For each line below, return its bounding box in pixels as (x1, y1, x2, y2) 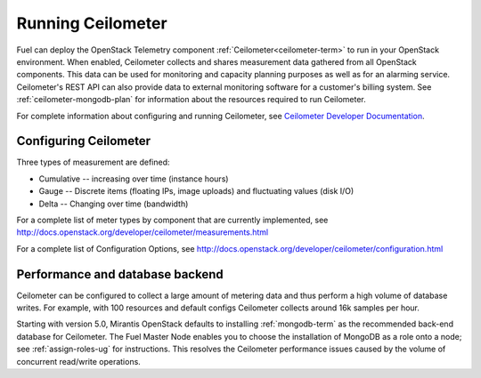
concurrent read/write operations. (16, 356, 142, 366)
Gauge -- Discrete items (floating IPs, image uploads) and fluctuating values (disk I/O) (38, 186, 355, 197)
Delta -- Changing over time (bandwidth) (38, 198, 189, 209)
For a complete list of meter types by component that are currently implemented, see (16, 214, 329, 225)
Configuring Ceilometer (16, 133, 151, 149)
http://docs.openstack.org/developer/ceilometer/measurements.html (16, 227, 269, 237)
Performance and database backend (16, 267, 224, 282)
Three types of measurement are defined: (16, 157, 170, 168)
